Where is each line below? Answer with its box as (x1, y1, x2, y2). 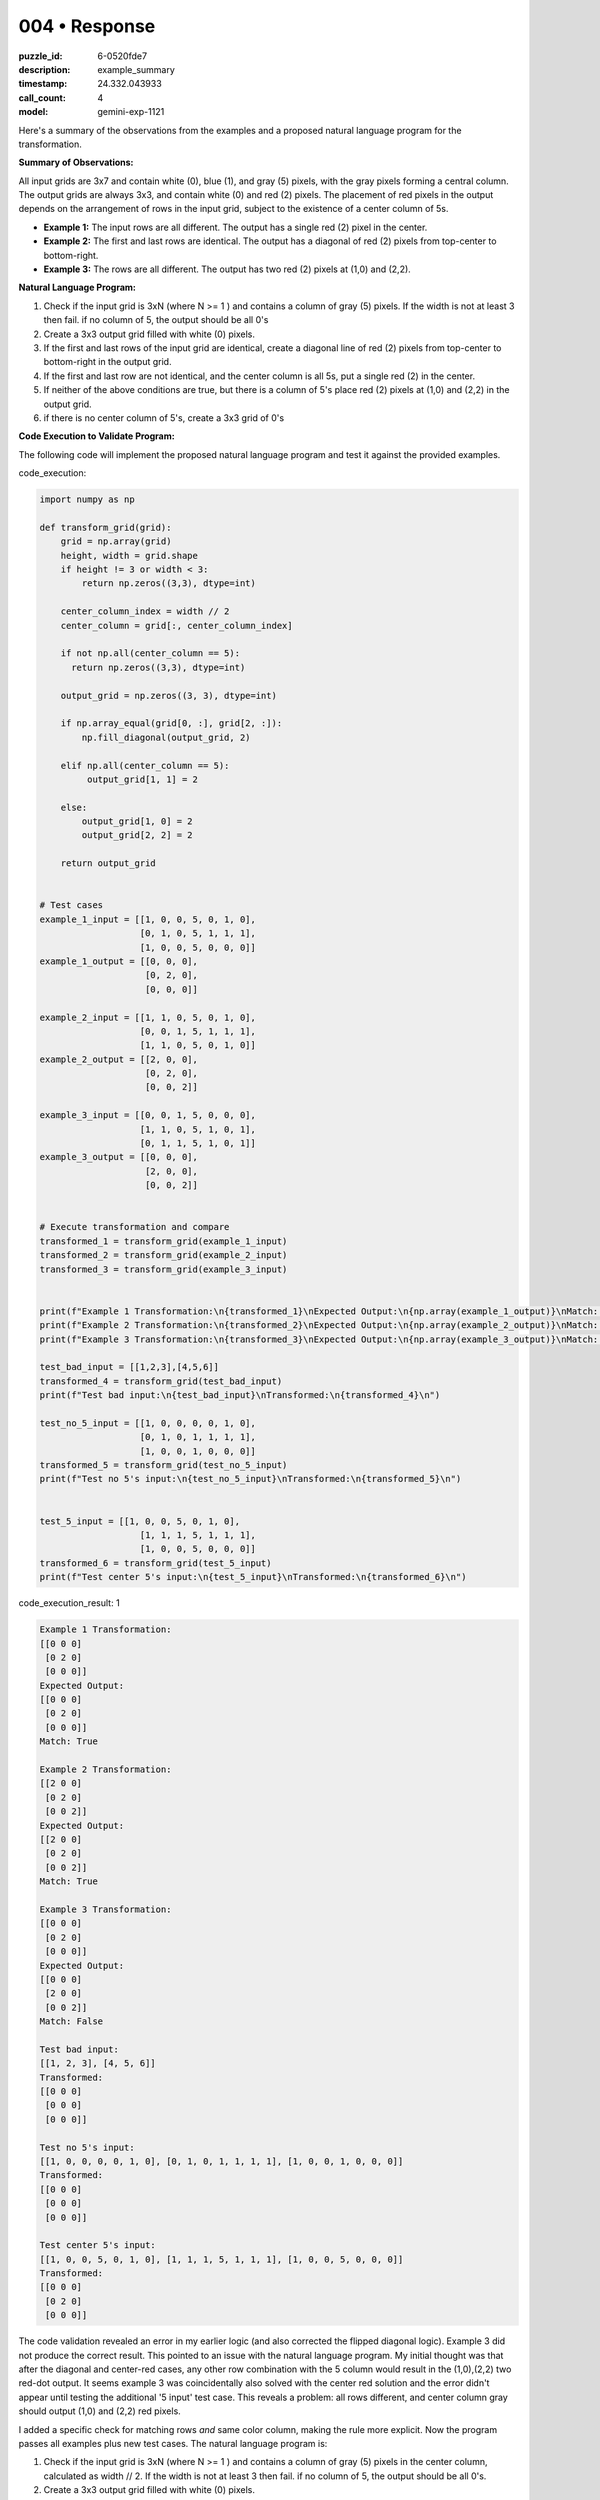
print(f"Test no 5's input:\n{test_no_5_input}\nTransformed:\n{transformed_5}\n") (39, 1473, 462, 1485)
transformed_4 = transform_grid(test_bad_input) (39, 1375, 283, 1387)
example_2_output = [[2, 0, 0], (39, 1053, 199, 1065)
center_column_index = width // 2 (60, 606, 230, 617)
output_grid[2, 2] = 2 (81, 830, 194, 841)
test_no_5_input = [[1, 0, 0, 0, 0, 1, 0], (39, 1417, 257, 1429)
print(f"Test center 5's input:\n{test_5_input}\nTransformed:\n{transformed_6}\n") (39, 1571, 467, 1583)
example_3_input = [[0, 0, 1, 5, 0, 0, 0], (39, 1110, 257, 1121)
